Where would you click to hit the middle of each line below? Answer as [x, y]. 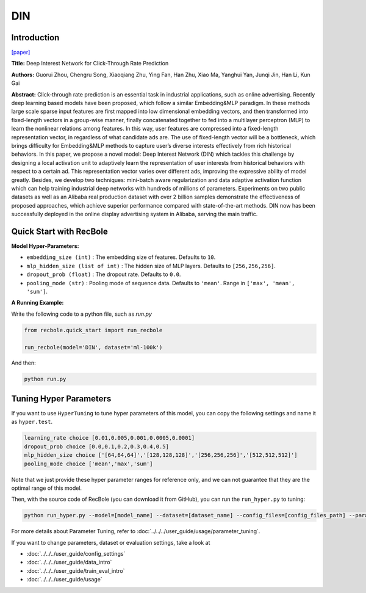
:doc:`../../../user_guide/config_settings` [76, 554]
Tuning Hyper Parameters [61, 398]
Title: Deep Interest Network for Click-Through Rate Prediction [90, 64]
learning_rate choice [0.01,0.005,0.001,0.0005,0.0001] [109, 438]
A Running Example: [38, 303]
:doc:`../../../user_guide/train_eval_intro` [76, 570]
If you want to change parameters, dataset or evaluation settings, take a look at [111, 542]
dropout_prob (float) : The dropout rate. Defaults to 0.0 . [104, 274]
